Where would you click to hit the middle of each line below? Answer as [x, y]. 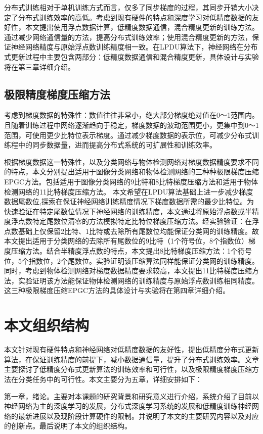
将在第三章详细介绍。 [39, 66]
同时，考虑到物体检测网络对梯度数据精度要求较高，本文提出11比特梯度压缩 [128, 271]
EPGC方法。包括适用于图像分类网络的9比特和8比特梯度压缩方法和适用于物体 [131, 181]
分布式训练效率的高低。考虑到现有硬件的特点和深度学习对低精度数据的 [135, 17]
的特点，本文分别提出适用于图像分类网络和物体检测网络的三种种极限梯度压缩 [131, 172]
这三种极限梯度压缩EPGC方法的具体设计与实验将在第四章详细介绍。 [117, 290]
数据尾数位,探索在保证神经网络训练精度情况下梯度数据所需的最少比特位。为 [129, 201]
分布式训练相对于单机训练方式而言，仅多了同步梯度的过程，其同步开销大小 [128, 7]
